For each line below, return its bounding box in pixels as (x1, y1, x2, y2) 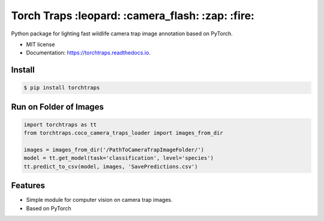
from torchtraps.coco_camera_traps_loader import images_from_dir (23, 129, 223, 137)
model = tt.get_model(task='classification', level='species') (23, 155, 214, 162)
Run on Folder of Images (11, 102, 104, 112)
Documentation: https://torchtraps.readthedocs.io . (26, 49, 151, 56)
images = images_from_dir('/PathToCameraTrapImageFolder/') (23, 147, 205, 153)
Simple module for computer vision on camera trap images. (26, 196, 173, 204)
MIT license (26, 41, 55, 48)
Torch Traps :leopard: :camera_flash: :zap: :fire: (11, 9, 255, 22)
